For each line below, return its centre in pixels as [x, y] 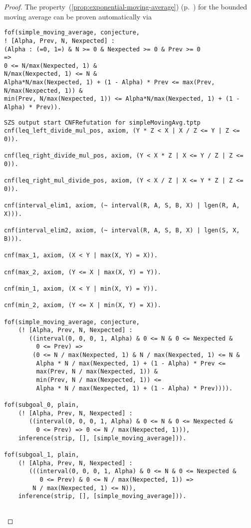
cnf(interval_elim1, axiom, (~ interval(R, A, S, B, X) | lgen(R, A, [122, 206]
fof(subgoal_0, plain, [42, 405]
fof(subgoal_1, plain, [42, 455]
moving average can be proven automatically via [78, 16]
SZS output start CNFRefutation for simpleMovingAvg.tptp [102, 122]
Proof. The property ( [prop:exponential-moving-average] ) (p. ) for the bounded [126, 6]
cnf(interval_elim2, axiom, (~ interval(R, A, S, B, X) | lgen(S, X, [122, 231]
